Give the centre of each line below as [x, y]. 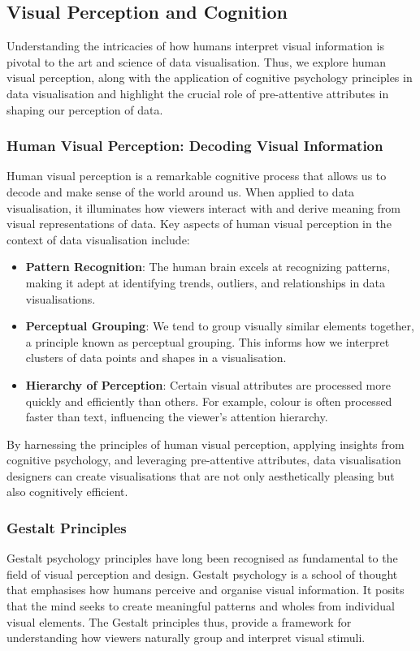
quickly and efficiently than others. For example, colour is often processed [209, 401]
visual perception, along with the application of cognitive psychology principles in [210, 78]
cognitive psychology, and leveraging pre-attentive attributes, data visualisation [204, 460]
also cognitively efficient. [67, 491]
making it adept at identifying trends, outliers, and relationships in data [206, 282]
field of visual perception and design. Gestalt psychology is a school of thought [202, 573]
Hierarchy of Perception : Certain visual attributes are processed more [208, 384]
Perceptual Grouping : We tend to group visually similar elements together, [220, 326]
